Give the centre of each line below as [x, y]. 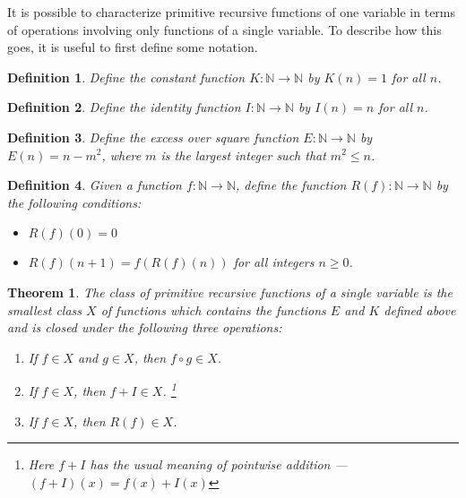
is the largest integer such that [243, 155]
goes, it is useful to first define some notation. [133, 47]
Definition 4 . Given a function [95, 185]
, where [121, 155]
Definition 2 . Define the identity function [124, 107]
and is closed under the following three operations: [145, 327]
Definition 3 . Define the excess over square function [153, 137]
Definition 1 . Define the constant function [126, 77]
